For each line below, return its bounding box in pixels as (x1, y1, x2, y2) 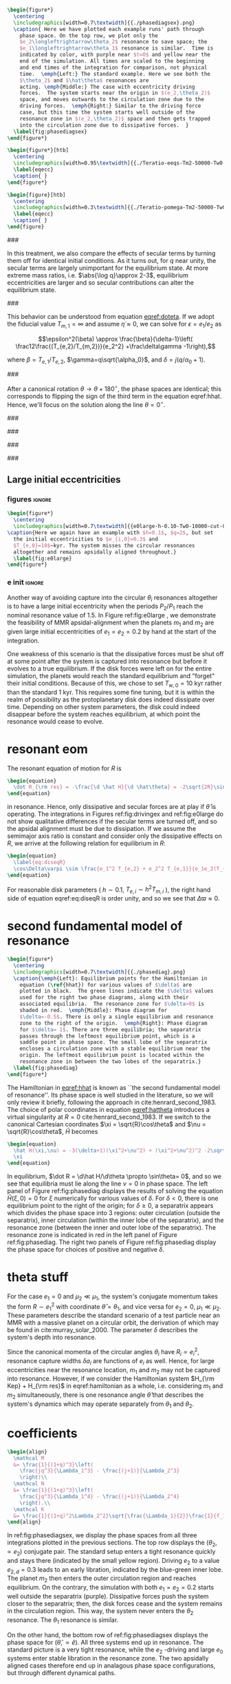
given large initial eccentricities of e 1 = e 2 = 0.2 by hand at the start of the (7, 627, 217, 637)
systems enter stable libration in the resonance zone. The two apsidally (7, 1654, 209, 1663)
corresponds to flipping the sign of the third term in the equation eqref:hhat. (7, 392, 222, 401)
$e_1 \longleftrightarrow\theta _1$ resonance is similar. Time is (19, 45, 214, 52)
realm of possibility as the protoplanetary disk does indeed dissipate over (7, 695, 215, 704)
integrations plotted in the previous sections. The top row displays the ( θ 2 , (7, 1539, 218, 1548)
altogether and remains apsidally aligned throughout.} (13, 548, 177, 556)
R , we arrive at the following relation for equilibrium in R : (7, 839, 166, 848)
